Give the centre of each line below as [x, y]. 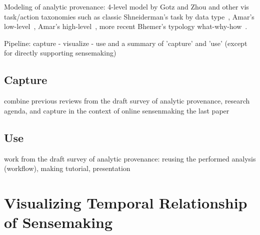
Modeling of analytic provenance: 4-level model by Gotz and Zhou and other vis [126, 6]
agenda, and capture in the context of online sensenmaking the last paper [117, 110]
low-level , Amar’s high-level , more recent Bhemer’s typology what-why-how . [126, 26]
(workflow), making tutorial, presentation [67, 168]
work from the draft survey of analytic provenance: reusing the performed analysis [130, 158]
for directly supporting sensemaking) [60, 53]
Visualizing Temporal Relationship [126, 202]
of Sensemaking [58, 222]
